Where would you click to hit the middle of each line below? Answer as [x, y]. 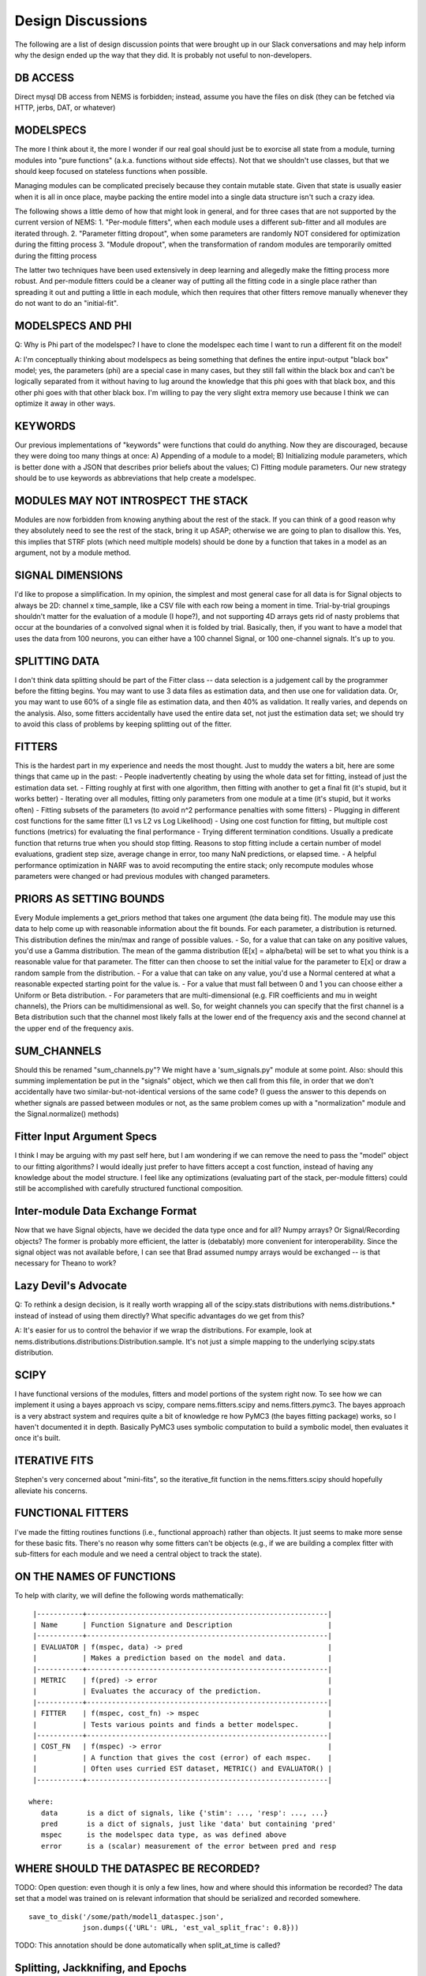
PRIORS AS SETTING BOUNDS [90, 898]
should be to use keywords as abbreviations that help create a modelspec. [135, 478]
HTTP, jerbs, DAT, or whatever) [65, 107]
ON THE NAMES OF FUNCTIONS [95, 1577]
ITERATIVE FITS [54, 1461]
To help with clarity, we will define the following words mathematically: [129, 1596]
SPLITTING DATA [57, 661]
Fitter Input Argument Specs [86, 1137]
